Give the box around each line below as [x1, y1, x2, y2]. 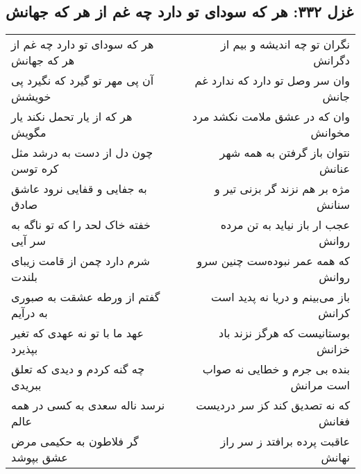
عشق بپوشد [11, 449, 68, 466]
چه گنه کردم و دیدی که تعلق [11, 361, 145, 378]
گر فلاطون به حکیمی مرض [11, 433, 139, 450]
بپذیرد [11, 341, 38, 357]
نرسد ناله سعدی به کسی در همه [11, 397, 165, 414]
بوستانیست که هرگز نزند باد [219, 325, 350, 341]
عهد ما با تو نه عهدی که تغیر [11, 325, 144, 341]
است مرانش [290, 377, 350, 393]
